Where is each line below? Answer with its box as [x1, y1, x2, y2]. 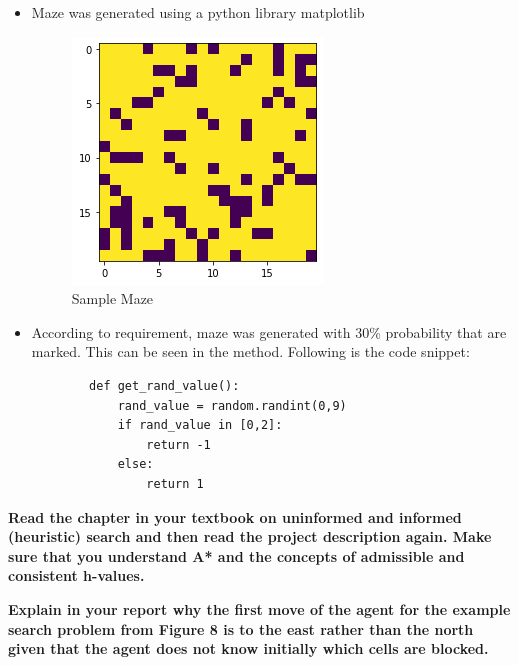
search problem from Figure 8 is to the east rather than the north [8, 618, 474, 639]
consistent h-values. [8, 565, 145, 586]
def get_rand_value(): [89, 378, 240, 393]
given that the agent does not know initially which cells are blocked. [8, 638, 489, 659]
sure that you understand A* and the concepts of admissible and [8, 545, 465, 566]
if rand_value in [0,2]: [117, 418, 283, 433]
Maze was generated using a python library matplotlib [31, 2, 365, 22]
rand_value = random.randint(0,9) [117, 398, 347, 413]
